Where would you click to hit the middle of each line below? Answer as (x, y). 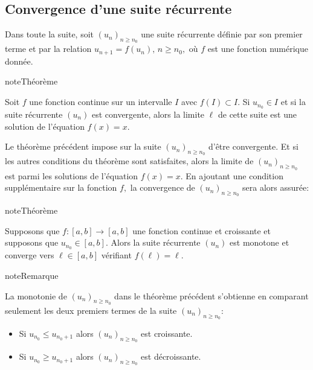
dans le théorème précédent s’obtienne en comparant (211, 295)
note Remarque (32, 275)
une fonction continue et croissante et (202, 230)
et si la (293, 102)
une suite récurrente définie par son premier (222, 34)
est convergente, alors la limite (148, 114)
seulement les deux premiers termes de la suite (91, 310)
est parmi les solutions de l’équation (72, 175)
